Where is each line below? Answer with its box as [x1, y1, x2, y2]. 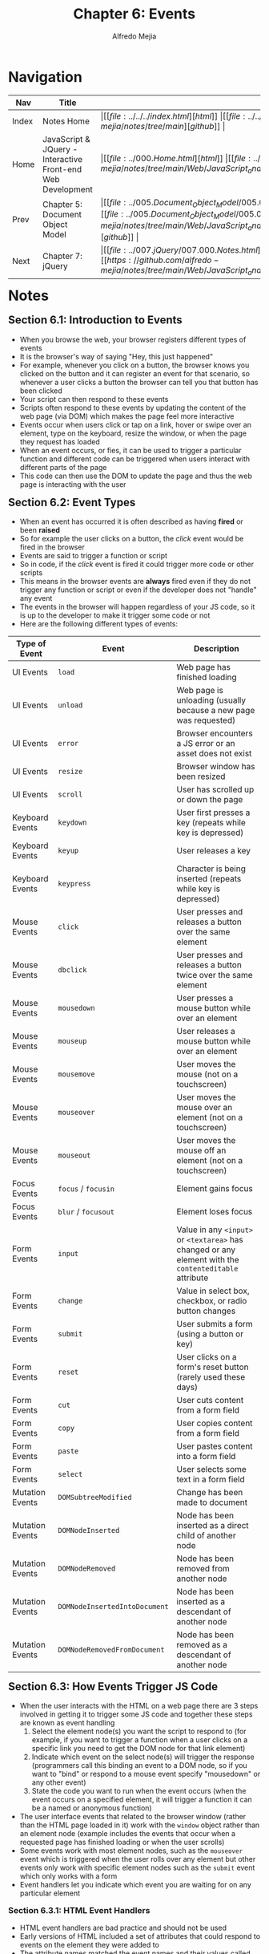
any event [19, 594, 53, 603]
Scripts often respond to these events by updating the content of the [19, 403, 247, 412]
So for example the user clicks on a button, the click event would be [19, 534, 244, 544]
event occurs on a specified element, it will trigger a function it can [31, 1794, 253, 1805]
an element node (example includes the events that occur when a [19, 1829, 235, 1838]
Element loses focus [176, 1206, 253, 1218]
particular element [19, 1888, 81, 1898]
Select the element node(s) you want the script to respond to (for [31, 1726, 247, 1737]
